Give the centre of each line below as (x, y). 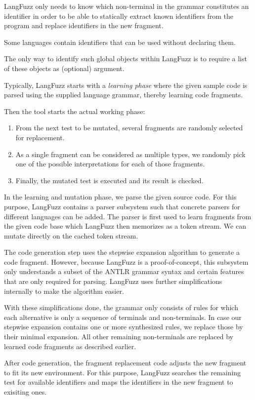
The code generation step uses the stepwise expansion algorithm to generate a (122, 252)
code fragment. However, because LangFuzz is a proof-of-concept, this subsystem (126, 261)
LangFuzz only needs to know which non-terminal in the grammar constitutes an (127, 6)
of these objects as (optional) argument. (64, 68)
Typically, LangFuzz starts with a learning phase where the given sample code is (126, 85)
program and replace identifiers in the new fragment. (84, 25)
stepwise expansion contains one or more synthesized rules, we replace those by (124, 327)
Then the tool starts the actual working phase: (75, 111)
